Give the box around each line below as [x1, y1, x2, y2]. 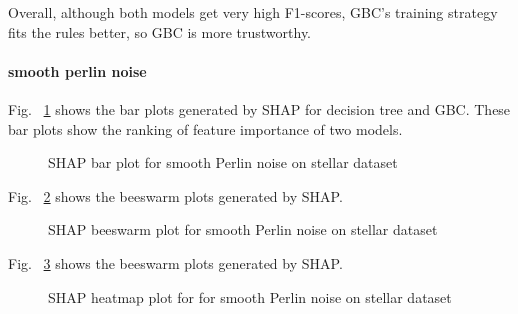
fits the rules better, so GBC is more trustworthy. [8, 21, 312, 42]
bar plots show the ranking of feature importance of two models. [8, 118, 403, 139]
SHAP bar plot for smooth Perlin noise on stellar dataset [48, 152, 398, 173]
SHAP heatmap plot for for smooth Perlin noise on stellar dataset [48, 286, 452, 307]
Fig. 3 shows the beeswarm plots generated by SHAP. [8, 252, 343, 273]
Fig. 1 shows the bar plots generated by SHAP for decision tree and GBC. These [8, 98, 511, 119]
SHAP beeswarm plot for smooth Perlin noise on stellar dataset [48, 219, 438, 240]
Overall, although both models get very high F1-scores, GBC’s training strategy [8, 2, 498, 22]
